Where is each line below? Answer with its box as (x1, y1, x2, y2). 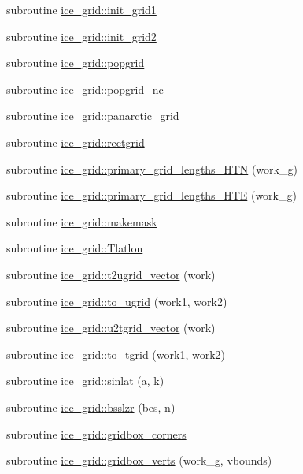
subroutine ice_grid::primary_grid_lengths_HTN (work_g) (6, 160, 297, 177)
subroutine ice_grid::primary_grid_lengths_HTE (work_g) (6, 187, 297, 203)
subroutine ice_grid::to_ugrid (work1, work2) (6, 293, 227, 309)
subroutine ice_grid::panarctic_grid (6, 107, 179, 124)
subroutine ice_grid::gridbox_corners (6, 425, 187, 442)
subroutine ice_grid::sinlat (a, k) (6, 372, 164, 389)
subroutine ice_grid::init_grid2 (6, 28, 157, 44)
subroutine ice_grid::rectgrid (6, 133, 145, 150)
